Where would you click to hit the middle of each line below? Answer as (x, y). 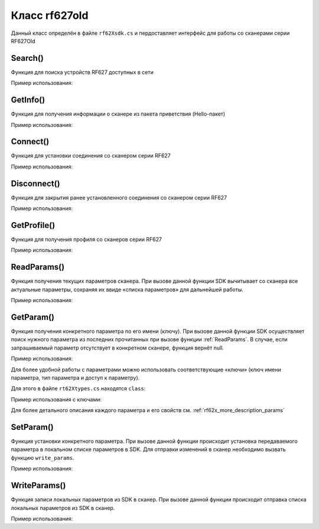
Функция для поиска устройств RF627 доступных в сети (82, 72)
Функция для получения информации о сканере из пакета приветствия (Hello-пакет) (118, 114)
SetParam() (32, 427)
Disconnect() (35, 183)
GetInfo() (28, 100)
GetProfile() (33, 225)
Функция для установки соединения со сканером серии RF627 (91, 156)
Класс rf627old (50, 15)
